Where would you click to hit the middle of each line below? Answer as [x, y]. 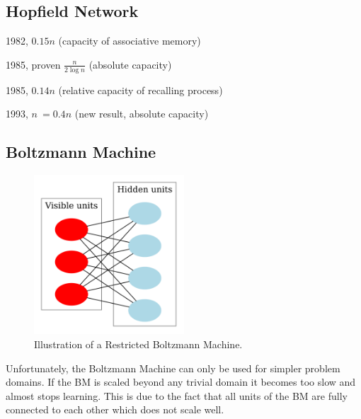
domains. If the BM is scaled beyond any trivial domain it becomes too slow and [181, 382]
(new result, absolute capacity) [142, 114]
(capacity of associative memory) [130, 41]
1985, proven [33, 64]
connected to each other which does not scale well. [115, 409]
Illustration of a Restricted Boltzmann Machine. [138, 344]
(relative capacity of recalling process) [141, 90]
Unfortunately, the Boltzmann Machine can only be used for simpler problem [173, 368]
